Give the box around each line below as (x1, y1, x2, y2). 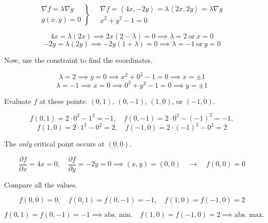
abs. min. (104, 211, 133, 219)
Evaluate (4, 95, 31, 106)
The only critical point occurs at (4, 138, 105, 149)
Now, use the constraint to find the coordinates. (4, 55, 153, 65)
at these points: (39, 95, 87, 106)
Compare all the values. (4, 179, 78, 190)
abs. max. (234, 211, 264, 219)
